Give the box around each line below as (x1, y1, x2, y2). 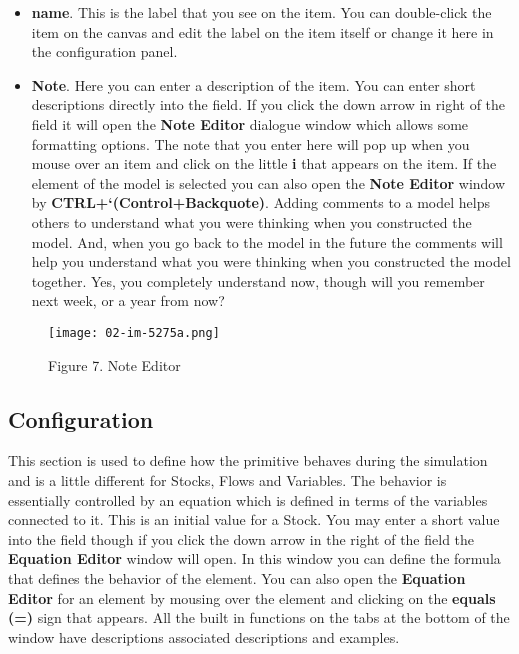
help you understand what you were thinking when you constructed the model (31, 251, 511, 272)
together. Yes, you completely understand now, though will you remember (31, 270, 485, 291)
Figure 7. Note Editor (48, 354, 181, 375)
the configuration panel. (31, 41, 178, 62)
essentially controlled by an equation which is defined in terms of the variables (8, 489, 488, 510)
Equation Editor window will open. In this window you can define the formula (8, 548, 501, 569)
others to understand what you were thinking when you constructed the (31, 211, 472, 232)
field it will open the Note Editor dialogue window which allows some (31, 113, 469, 134)
